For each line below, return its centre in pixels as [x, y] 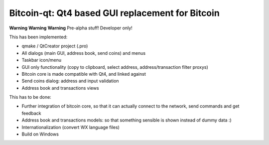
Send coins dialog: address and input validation [70, 81]
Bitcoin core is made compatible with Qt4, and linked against [84, 74]
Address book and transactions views [60, 88]
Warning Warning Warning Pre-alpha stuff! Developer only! [71, 28]
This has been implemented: [38, 37]
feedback [31, 113]
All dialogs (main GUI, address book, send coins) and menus [84, 53]
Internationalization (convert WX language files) [70, 127]
